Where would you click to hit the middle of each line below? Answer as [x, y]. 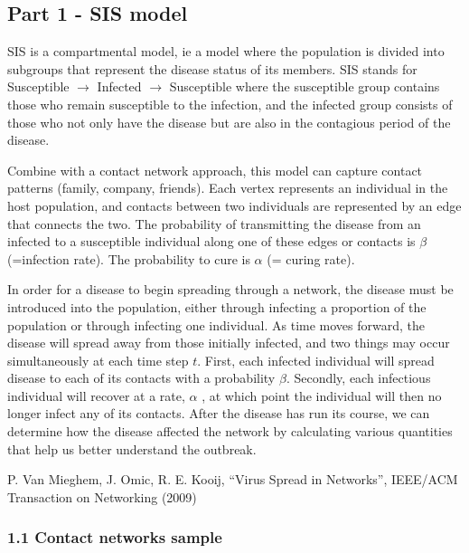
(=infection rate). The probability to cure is [129, 258]
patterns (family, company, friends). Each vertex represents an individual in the [228, 188]
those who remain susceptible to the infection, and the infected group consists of [230, 104]
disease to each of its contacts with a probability [141, 378]
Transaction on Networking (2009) [102, 496]
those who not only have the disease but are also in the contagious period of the [229, 122]
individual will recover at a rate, [96, 395]
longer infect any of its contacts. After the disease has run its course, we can [219, 413]
